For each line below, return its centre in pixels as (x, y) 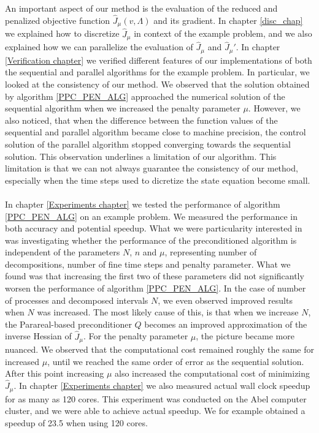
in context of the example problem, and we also (223, 33)
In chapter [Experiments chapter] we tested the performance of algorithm (143, 204)
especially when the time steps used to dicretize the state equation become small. (158, 180)
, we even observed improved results (225, 300)
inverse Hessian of (38, 336)
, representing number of (211, 252)
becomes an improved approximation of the (226, 324)
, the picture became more (245, 336)
